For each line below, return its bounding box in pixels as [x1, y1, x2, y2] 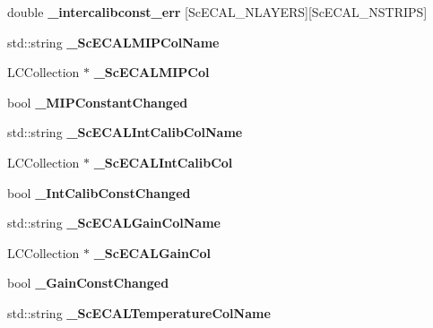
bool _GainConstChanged [7, 273, 169, 292]
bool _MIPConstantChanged [7, 92, 188, 111]
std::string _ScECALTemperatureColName [7, 303, 271, 322]
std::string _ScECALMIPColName [7, 32, 220, 51]
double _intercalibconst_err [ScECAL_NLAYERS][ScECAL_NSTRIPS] [7, 3, 428, 21]
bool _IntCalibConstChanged [7, 183, 191, 202]
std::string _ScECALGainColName [7, 213, 221, 232]
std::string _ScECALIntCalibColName [7, 123, 243, 142]
